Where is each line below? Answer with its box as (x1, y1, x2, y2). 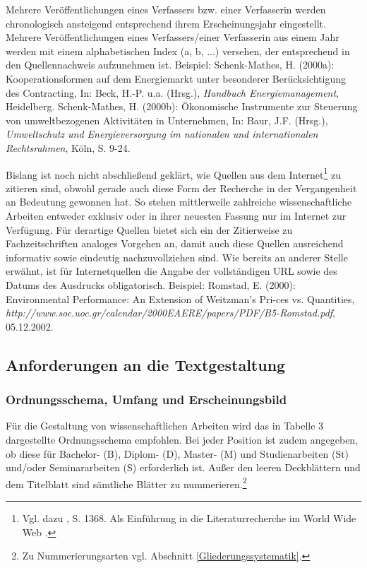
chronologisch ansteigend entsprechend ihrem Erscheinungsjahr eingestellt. (6, 16, 326, 30)
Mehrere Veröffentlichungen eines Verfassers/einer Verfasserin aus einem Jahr (6, 30, 339, 45)
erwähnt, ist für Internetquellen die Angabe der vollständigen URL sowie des (6, 264, 337, 278)
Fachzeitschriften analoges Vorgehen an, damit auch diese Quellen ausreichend (6, 236, 344, 251)
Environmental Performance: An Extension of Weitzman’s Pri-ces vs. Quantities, (6, 291, 355, 306)
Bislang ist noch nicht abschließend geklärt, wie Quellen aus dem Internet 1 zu (6, 165, 342, 182)
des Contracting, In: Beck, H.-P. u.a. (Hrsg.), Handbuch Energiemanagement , (6, 85, 339, 100)
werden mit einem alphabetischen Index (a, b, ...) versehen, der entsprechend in (6, 43, 350, 58)
